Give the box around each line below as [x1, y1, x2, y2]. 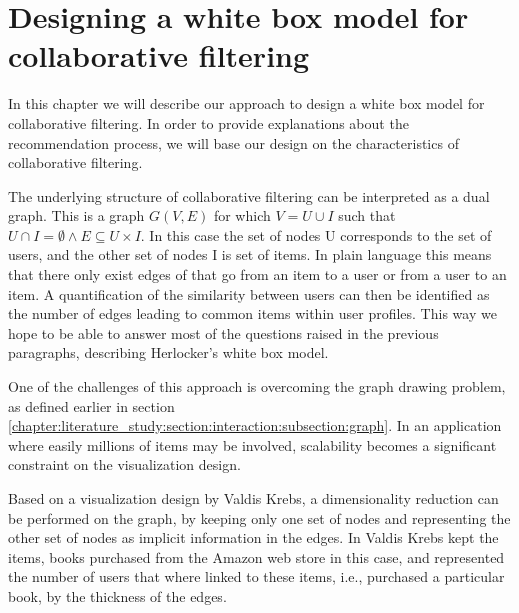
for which [213, 205, 271, 226]
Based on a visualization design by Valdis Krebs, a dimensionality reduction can [8, 488, 499, 508]
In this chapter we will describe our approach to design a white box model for [8, 93, 485, 114]
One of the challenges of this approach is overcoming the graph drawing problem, [8, 376, 506, 397]
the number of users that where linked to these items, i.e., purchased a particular [8, 566, 505, 587]
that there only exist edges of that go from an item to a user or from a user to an [8, 264, 507, 285]
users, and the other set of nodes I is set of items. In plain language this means [8, 244, 492, 265]
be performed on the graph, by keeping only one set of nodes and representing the [8, 507, 511, 528]
